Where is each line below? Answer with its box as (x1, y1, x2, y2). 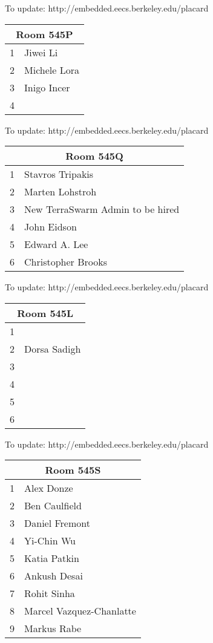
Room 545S (45, 463, 101, 477)
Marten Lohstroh (24, 184, 97, 199)
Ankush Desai (24, 569, 83, 583)
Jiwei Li (24, 45, 58, 59)
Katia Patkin (24, 551, 79, 566)
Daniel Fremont (24, 516, 90, 530)
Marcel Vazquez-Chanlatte (24, 604, 136, 618)
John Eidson (24, 220, 77, 234)
